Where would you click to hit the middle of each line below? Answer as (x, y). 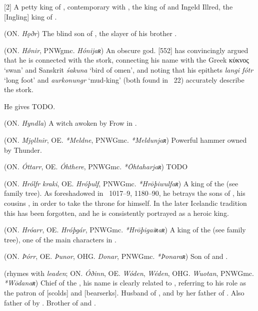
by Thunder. (23, 149)
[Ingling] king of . (30, 16)
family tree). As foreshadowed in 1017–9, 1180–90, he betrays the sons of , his (125, 193)
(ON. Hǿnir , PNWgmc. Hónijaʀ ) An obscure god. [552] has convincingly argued (126, 50)
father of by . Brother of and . (50, 302)
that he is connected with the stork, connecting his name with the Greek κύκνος (126, 60)
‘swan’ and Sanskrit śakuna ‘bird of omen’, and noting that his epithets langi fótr (129, 69)
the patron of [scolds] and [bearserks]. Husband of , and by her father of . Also (124, 293)
